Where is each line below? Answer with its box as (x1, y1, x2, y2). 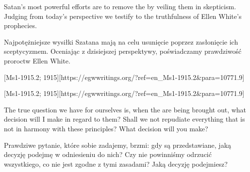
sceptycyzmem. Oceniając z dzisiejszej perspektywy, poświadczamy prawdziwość (4, 46, 242, 56)
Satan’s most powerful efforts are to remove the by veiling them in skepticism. (4, 1, 236, 11)
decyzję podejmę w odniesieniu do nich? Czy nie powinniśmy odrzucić (4, 149, 212, 159)
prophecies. (4, 20, 37, 31)
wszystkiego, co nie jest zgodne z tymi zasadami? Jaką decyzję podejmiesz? (4, 158, 228, 169)
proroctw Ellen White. (4, 55, 70, 65)
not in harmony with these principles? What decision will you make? (4, 123, 208, 133)
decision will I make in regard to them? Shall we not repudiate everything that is (4, 114, 245, 124)
